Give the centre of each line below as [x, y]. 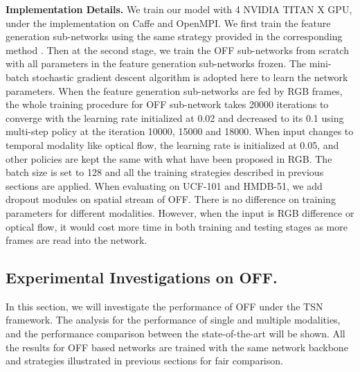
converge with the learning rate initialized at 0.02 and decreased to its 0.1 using [175, 117]
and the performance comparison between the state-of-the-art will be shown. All [175, 334]
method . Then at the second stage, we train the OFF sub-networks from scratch [177, 50]
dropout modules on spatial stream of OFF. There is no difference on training [171, 199]
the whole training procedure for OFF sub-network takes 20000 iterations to [167, 104]
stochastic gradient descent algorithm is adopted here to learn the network [190, 77]
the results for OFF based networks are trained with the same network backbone [177, 347]
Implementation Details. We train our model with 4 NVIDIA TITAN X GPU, [179, 9]
